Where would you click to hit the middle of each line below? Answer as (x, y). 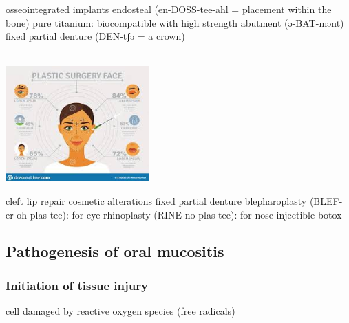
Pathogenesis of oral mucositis (115, 251)
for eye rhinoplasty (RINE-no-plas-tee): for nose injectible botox (207, 214)
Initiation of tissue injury (77, 285)
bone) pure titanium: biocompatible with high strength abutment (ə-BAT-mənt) (175, 22)
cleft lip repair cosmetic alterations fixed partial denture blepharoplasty (156, 200)
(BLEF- (326, 200)
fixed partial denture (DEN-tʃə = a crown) (95, 36)
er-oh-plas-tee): (37, 214)
